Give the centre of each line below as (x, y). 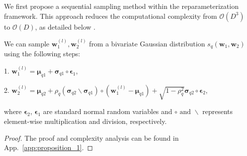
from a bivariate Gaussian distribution (147, 43)
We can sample (27, 43)
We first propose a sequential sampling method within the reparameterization (121, 6)
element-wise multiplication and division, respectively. (85, 121)
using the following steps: (42, 54)
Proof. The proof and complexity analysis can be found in (91, 137)
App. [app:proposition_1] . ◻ (49, 147)
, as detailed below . (65, 26)
